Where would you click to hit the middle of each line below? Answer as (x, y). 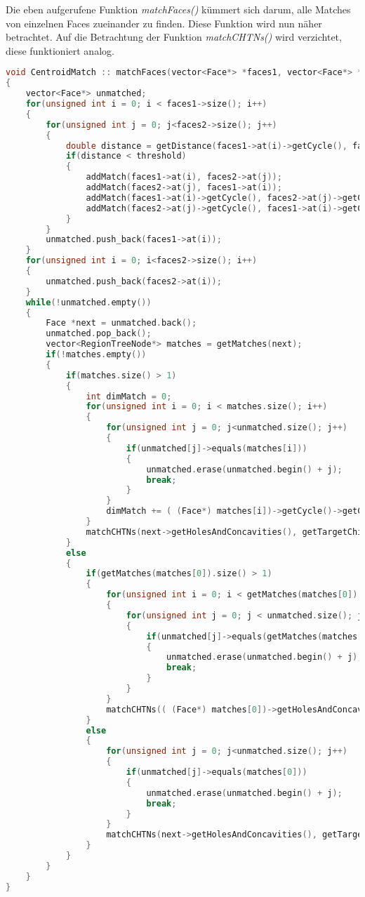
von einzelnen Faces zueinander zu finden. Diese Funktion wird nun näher (164, 23)
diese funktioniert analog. (60, 50)
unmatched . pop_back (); (99, 334)
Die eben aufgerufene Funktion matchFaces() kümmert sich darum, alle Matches (178, 9)
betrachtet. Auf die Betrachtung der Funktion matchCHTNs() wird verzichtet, (174, 37)
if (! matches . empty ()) (96, 354)
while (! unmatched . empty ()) (88, 302)
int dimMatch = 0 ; (129, 396)
